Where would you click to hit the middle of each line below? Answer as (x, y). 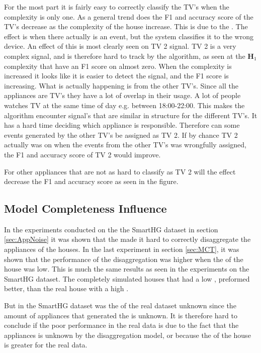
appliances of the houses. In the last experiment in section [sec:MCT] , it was (122, 249)
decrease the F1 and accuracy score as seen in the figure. (91, 181)
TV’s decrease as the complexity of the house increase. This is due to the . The (126, 26)
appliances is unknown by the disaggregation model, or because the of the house (127, 335)
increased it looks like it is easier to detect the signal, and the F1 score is (116, 76)
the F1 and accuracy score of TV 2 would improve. (82, 154)
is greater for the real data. (46, 345)
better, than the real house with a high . (66, 288)
